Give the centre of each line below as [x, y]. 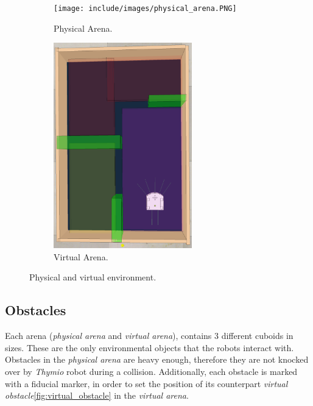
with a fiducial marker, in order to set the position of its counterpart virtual [146, 383]
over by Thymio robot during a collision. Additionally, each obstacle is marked [151, 372]
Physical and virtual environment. [93, 277]
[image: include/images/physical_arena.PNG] [145, 9]
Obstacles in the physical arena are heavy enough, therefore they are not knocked [157, 359]
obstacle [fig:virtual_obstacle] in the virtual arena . [97, 395]
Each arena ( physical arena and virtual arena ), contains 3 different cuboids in [149, 336]
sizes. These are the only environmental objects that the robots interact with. [149, 347]
